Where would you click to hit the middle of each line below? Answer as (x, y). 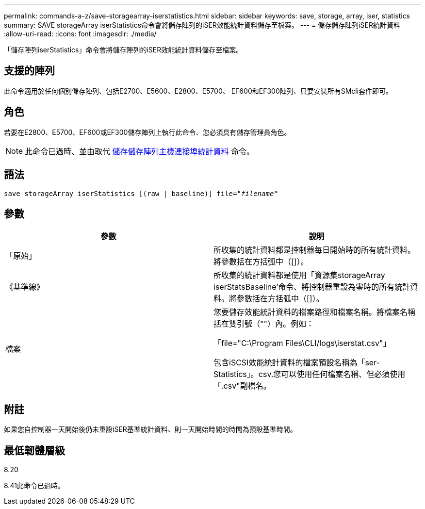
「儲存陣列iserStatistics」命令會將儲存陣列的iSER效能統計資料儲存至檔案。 (123, 50)
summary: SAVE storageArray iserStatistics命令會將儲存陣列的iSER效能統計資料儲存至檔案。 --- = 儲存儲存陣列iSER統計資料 (202, 25)
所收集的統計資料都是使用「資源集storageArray (299, 275)
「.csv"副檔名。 (242, 386)
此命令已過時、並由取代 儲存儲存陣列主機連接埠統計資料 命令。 (140, 151)
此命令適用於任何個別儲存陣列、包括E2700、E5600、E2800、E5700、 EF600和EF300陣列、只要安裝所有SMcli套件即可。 (198, 91)
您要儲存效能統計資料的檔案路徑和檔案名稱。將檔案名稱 (315, 312)
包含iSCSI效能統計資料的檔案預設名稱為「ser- (297, 363)
